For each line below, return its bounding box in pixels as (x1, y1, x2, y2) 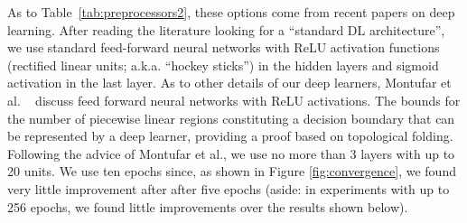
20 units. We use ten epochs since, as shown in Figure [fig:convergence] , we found (7, 162, 456, 181)
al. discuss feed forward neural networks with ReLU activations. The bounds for (7, 90, 461, 109)
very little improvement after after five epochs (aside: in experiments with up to (7, 179, 450, 198)
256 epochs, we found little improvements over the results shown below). (7, 197, 408, 216)
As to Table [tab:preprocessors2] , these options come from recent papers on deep (7, 3, 455, 21)
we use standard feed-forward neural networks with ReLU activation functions (7, 38, 440, 57)
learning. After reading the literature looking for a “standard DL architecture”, (7, 20, 445, 39)
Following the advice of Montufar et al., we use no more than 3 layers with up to (7, 144, 455, 163)
